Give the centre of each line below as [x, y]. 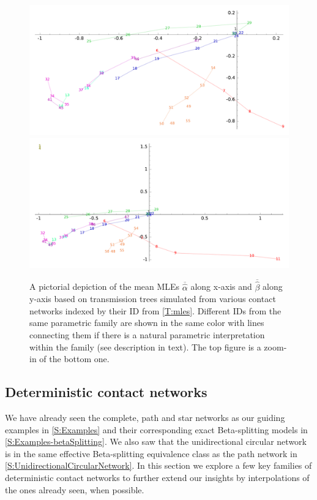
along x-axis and [221, 286]
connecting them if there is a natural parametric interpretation [147, 335]
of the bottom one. [74, 359]
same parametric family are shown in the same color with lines [147, 323]
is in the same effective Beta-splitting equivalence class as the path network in [151, 453]
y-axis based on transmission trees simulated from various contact [153, 299]
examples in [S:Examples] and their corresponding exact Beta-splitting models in [156, 429]
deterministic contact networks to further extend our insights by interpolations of [157, 477]
